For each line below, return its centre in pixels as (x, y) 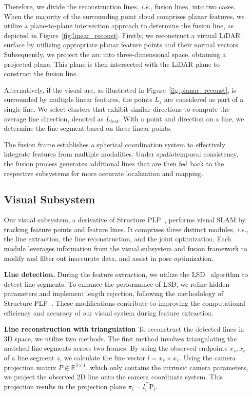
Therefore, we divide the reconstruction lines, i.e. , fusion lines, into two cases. (120, 6)
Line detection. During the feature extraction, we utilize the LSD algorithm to (126, 274)
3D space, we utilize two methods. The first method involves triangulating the (120, 338)
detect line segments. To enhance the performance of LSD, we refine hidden (117, 284)
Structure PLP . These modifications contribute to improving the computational (125, 303)
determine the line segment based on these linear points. (88, 128)
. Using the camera (207, 358)
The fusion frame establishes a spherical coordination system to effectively (115, 144)
